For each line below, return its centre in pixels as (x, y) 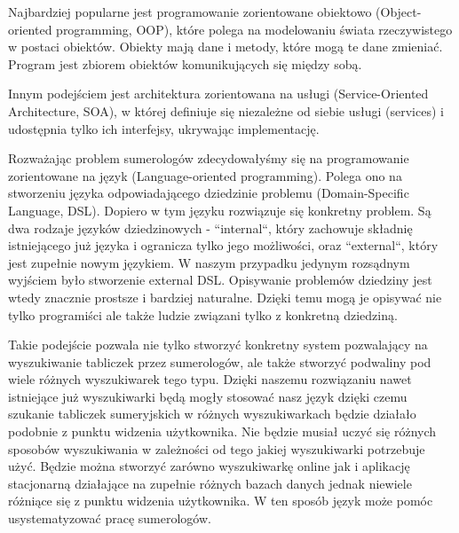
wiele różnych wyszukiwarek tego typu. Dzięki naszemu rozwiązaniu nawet (210, 379)
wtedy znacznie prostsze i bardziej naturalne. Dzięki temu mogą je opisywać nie (225, 297)
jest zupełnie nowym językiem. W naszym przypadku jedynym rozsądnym (209, 262)
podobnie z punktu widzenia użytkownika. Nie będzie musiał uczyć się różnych (222, 431)
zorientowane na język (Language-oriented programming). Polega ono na (205, 175)
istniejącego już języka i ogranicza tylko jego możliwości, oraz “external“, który (223, 245)
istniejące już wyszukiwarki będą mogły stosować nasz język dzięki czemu (208, 396)
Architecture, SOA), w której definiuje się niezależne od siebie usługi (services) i (226, 110)
